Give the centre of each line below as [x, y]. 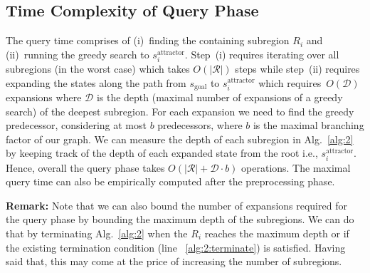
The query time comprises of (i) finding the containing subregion [148, 40]
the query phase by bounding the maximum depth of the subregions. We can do [180, 219]
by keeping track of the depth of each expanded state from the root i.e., [162, 153]
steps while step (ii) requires [297, 68]
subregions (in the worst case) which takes [98, 68]
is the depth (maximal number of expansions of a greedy [220, 97]
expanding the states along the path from [96, 82]
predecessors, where [200, 125]
